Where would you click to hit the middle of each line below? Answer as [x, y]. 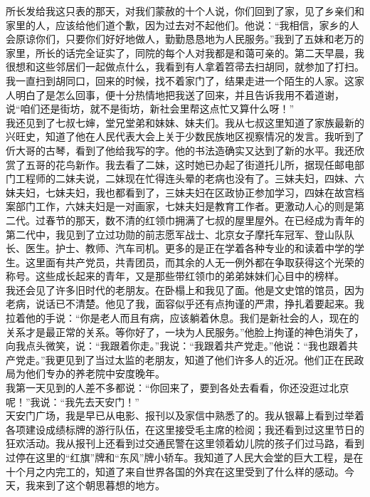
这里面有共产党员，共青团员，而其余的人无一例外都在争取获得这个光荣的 [195, 262]
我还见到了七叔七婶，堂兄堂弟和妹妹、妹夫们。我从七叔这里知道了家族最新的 [185, 122]
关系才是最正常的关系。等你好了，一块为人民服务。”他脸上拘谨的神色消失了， [185, 331]
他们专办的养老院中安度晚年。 [95, 373]
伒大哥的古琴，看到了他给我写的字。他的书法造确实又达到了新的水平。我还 [180, 150]
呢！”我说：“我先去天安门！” [73, 401]
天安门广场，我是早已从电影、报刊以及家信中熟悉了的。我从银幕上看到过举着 [185, 415]
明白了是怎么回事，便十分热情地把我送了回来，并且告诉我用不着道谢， [180, 94]
